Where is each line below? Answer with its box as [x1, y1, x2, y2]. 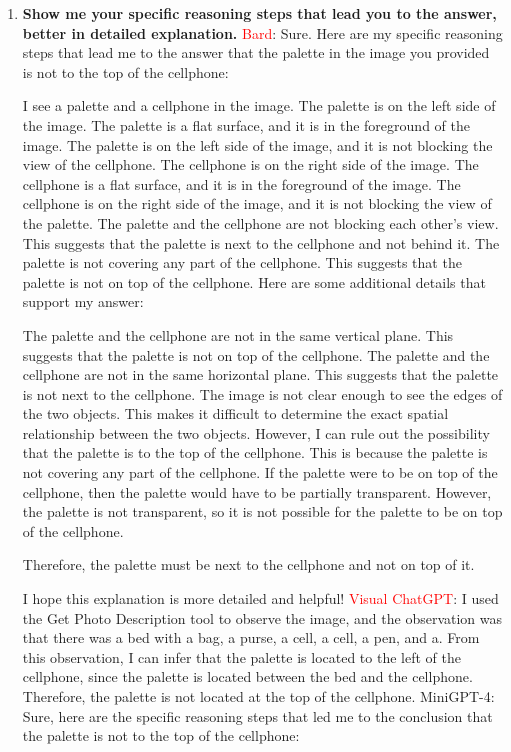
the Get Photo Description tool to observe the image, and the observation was [22, 607, 503, 628]
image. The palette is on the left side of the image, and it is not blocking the [22, 134, 493, 155]
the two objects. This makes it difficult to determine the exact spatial [22, 403, 449, 424]
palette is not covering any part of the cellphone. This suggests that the [22, 252, 462, 273]
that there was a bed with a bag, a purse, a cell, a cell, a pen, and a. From [22, 627, 480, 648]
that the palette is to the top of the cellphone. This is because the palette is [22, 442, 488, 463]
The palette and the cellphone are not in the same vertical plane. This [22, 324, 454, 345]
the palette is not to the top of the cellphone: [22, 725, 300, 746]
